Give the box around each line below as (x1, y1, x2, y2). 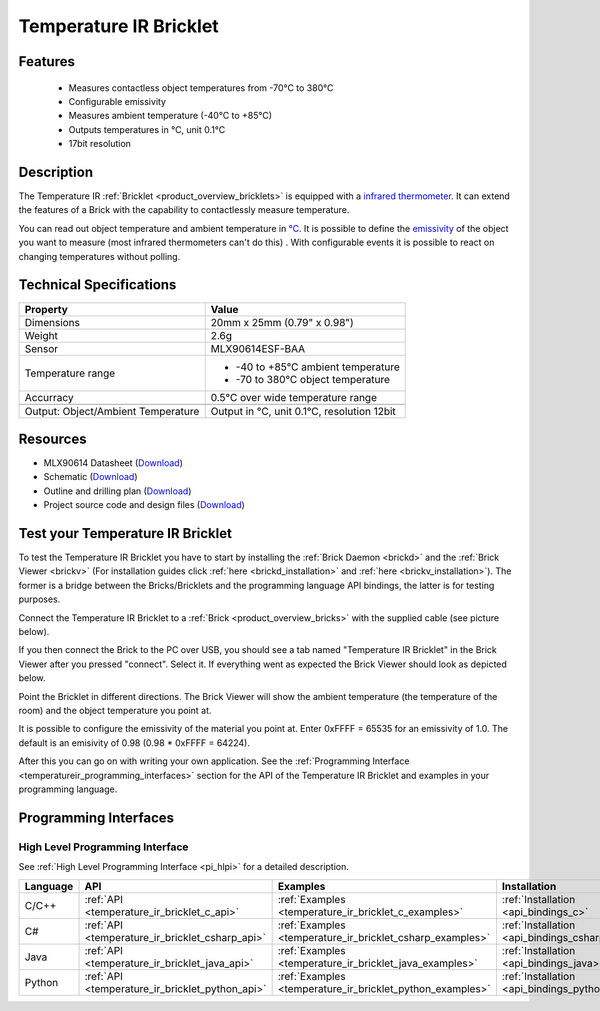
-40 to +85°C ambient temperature (235, 360, 400, 374)
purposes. (18, 593, 61, 605)
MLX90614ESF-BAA (210, 341, 305, 355)
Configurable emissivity (68, 95, 167, 107)
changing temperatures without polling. (18, 250, 181, 262)
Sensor (24, 341, 59, 355)
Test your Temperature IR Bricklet (18, 525, 232, 542)
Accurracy (24, 390, 74, 404)
